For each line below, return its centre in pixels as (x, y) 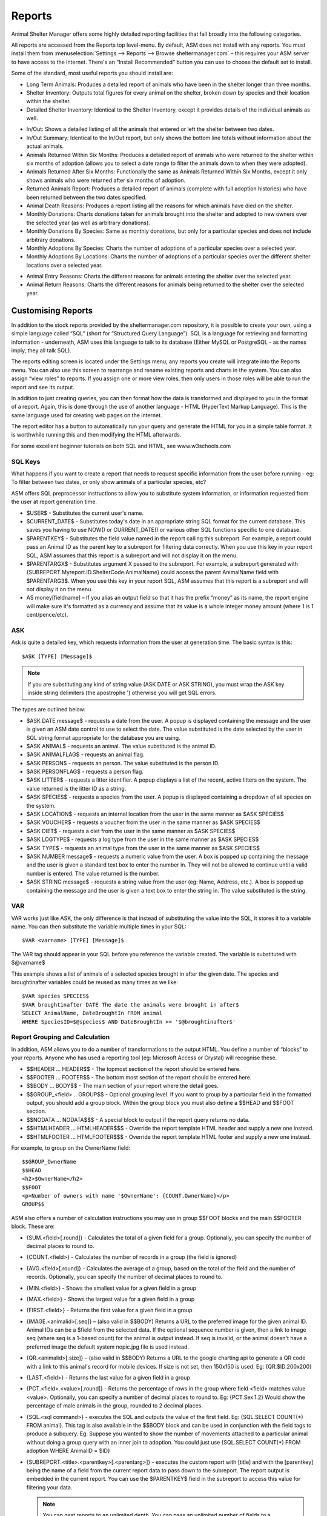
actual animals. (45, 146)
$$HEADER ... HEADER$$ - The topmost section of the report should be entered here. (134, 1069)
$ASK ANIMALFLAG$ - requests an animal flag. (85, 754)
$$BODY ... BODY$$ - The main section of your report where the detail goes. (123, 1086)
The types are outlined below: (48, 709)
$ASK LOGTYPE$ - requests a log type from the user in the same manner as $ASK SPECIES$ (143, 839)
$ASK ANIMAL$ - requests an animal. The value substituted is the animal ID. (121, 746)
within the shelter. (48, 101)
